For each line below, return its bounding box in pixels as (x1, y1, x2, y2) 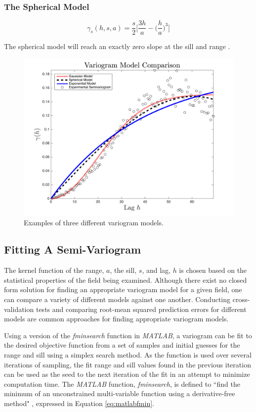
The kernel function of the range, (4, 265, 104, 275)
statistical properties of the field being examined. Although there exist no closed (4, 274, 247, 285)
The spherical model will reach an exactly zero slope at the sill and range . (4, 41, 230, 51)
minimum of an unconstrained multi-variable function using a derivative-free (4, 388, 235, 399)
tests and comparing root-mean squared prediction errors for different (36, 304, 247, 314)
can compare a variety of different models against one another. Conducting (4, 294, 231, 305)
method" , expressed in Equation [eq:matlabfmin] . (4, 398, 154, 408)
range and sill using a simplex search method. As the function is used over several (4, 350, 252, 360)
